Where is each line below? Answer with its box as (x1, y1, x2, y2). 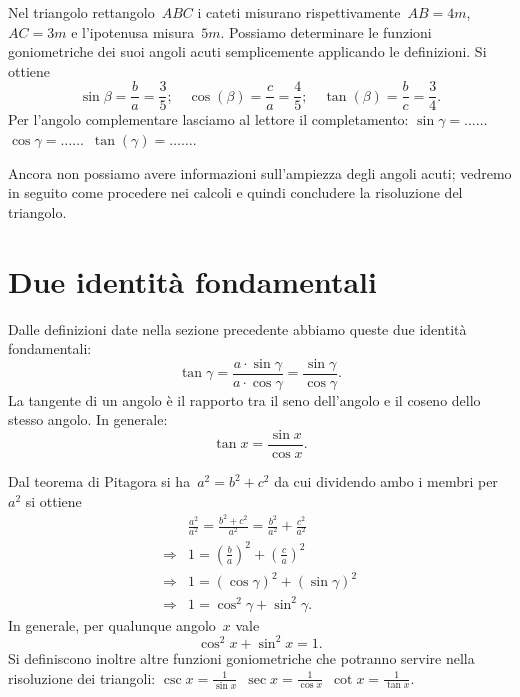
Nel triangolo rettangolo (8, 2, 155, 22)
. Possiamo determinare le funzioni (220, 21, 432, 42)
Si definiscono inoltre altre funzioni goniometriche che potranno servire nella (8, 647, 475, 668)
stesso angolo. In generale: (8, 409, 168, 430)
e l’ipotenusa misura (71, 21, 195, 42)
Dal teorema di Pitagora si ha (8, 471, 191, 492)
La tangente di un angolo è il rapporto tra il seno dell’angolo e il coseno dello (8, 389, 481, 410)
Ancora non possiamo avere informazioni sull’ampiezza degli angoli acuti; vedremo (8, 162, 512, 183)
